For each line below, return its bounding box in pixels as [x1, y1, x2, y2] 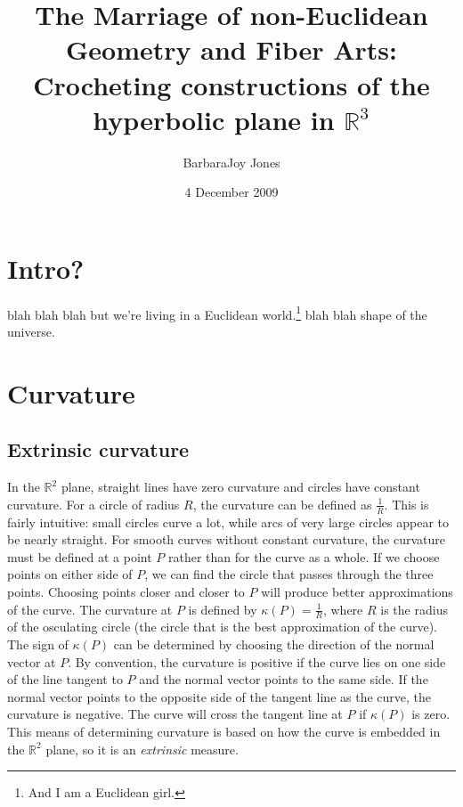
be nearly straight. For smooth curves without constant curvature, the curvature [7, 530, 446, 549]
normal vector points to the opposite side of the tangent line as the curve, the [7, 687, 432, 705]
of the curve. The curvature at [7, 599, 173, 618]
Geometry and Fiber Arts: [66, 31, 397, 68]
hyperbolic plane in [93, 101, 335, 137]
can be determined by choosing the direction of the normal [113, 635, 435, 654]
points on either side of [7, 565, 133, 583]
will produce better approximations [261, 583, 453, 601]
